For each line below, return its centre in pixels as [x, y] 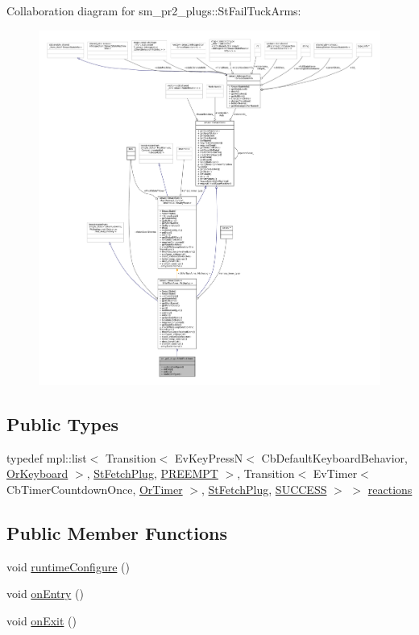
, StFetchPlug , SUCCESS [264, 489]
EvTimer [335, 473]
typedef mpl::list [47, 457]
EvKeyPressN [209, 457]
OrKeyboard [37, 473]
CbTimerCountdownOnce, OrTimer [95, 489]
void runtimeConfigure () [68, 566]
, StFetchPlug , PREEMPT [152, 473]
